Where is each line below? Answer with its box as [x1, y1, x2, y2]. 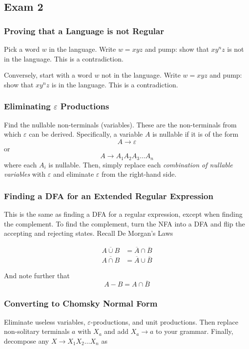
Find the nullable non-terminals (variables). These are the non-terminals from [4, 119, 237, 129]
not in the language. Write [102, 70, 181, 80]
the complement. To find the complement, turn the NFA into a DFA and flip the [4, 218, 245, 228]
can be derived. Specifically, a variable [29, 129, 143, 139]
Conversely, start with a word [4, 70, 92, 80]
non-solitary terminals [4, 326, 70, 336]
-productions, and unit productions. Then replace [90, 316, 238, 327]
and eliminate [53, 169, 94, 179]
